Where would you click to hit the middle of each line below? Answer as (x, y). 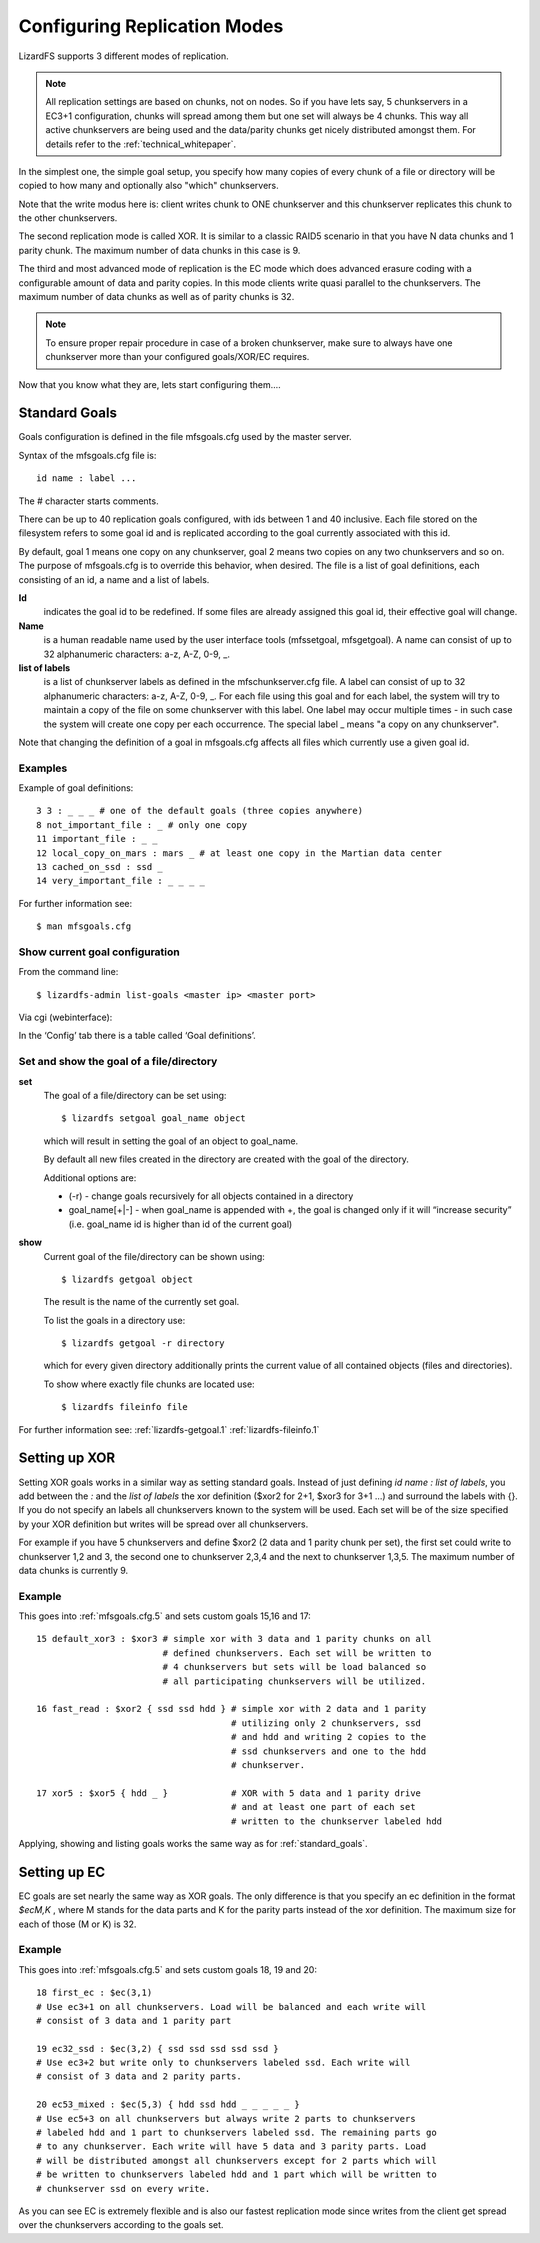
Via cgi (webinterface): (65, 1017)
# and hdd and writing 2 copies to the (328, 1737)
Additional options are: (90, 1177)
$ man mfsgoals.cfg (84, 926)
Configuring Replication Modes (151, 26)
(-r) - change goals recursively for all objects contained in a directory (211, 1196)
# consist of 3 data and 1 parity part (134, 2020)
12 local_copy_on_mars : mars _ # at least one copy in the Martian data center (239, 853)
